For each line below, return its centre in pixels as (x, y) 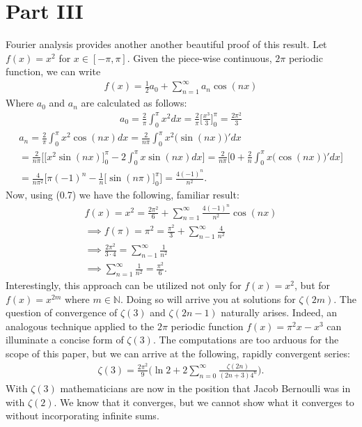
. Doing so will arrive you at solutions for (208, 298)
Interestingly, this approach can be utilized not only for (124, 285)
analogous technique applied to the (80, 326)
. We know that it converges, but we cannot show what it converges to (204, 402)
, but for (313, 285)
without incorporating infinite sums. (82, 416)
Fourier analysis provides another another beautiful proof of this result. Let (166, 44)
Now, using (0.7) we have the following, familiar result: (123, 195)
